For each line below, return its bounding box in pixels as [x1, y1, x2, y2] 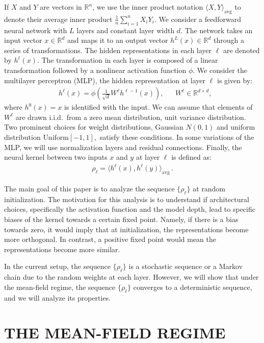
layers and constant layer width [76, 24, 175, 35]
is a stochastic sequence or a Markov [128, 261, 243, 272]
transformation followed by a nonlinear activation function [4, 64, 187, 75]
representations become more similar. [4, 243, 120, 254]
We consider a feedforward [159, 13, 241, 24]
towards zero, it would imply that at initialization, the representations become [4, 224, 249, 234]
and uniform [217, 121, 255, 132]
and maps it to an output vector [67, 35, 168, 45]
